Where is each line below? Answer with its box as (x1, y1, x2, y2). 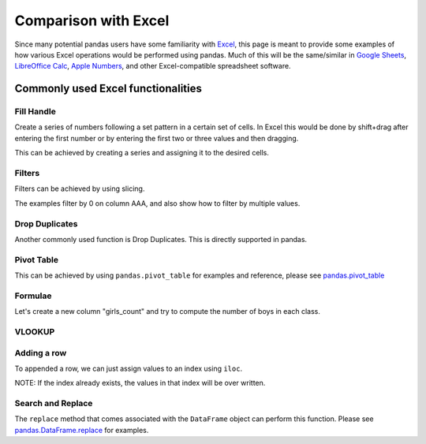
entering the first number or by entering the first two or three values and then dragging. (14, 133, 299, 143)
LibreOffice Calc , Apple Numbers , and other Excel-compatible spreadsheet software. (14, 62, 291, 71)
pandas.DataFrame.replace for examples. (14, 425, 149, 435)
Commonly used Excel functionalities (14, 82, 203, 95)
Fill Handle (14, 106, 57, 118)
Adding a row (14, 347, 67, 358)
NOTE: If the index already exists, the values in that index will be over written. (14, 379, 266, 388)
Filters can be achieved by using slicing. (14, 184, 145, 193)
